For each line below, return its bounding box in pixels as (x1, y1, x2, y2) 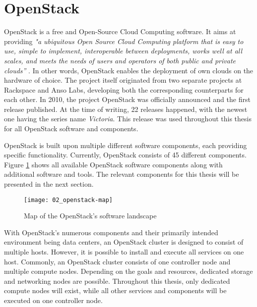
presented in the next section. (4, 179, 94, 189)
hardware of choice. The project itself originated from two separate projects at (4, 75, 242, 85)
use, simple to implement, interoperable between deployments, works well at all (4, 46, 243, 56)
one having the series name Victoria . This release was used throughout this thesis (4, 113, 252, 124)
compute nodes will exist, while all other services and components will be (4, 285, 227, 296)
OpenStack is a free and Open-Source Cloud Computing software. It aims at (4, 26, 236, 37)
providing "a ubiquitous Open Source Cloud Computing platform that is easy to (4, 36, 244, 46)
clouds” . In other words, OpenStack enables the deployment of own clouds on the (4, 65, 254, 75)
